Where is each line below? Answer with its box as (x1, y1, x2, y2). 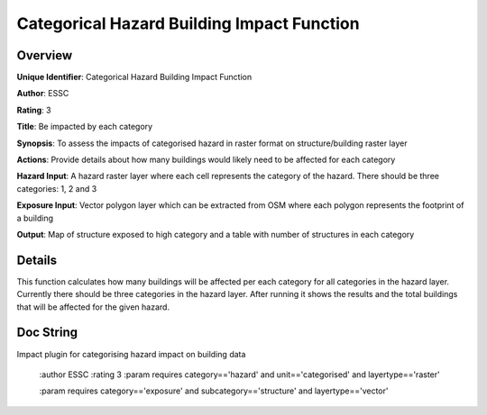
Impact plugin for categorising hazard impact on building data (16, 348, 246, 359)
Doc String (16, 325, 78, 340)
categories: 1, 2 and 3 (16, 183, 97, 194)
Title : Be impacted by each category (16, 122, 153, 132)
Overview (16, 48, 73, 63)
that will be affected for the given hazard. (16, 302, 170, 312)
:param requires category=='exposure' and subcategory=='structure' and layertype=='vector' (39, 385, 389, 396)
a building (16, 212, 54, 223)
